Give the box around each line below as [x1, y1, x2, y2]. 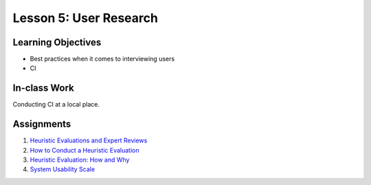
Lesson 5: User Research [12, 10, 158, 25]
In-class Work [12, 83, 75, 94]
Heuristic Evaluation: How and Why [30, 155, 130, 164]
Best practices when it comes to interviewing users [30, 55, 175, 63]
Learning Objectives [12, 36, 102, 48]
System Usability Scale [30, 165, 95, 173]
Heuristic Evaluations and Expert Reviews [30, 136, 148, 144]
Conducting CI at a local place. [12, 100, 100, 109]
